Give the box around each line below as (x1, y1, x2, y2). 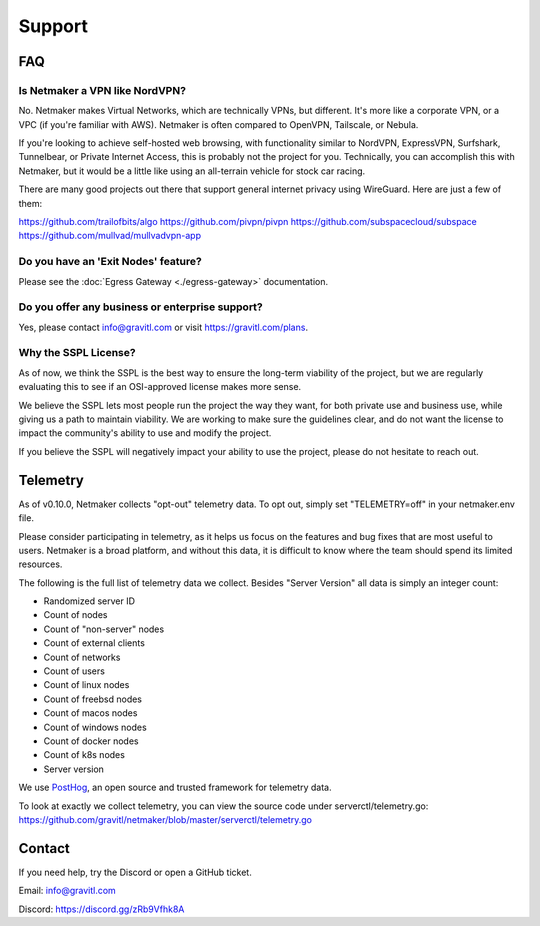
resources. (18, 558, 63, 570)
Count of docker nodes (43, 735, 139, 747)
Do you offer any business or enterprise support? (18, 300, 264, 314)
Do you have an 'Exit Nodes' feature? (18, 255, 202, 269)
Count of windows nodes (43, 721, 147, 733)
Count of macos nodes (43, 707, 138, 719)
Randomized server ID (43, 595, 135, 607)
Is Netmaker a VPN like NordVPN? (18, 83, 187, 97)
